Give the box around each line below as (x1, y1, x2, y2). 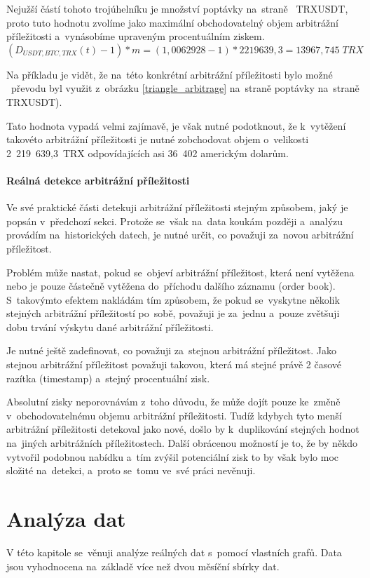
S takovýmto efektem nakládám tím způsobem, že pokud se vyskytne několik (6, 292, 340, 307)
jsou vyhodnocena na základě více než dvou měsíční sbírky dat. (6, 558, 280, 573)
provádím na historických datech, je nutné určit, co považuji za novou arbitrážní (6, 227, 354, 242)
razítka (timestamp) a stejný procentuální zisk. (6, 370, 210, 385)
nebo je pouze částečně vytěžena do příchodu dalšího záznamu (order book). (6, 278, 336, 293)
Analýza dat (6, 504, 126, 533)
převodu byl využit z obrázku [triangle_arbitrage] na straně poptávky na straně (11, 81, 359, 95)
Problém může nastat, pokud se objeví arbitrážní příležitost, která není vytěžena (6, 264, 355, 279)
